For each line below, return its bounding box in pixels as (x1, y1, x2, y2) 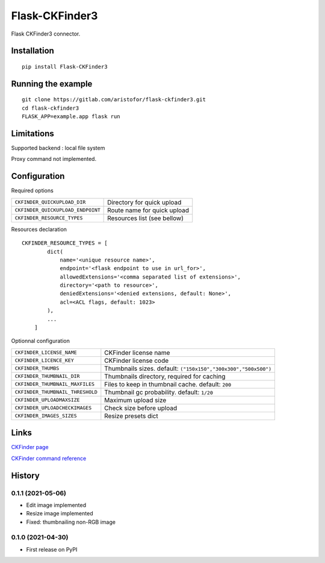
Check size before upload (104, 404, 178, 412)
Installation (11, 46, 54, 56)
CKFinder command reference (11, 454, 87, 462)
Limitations (11, 128, 54, 139)
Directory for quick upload (107, 198, 182, 206)
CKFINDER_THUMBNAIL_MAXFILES (14, 381, 95, 388)
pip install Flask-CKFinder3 (22, 63, 108, 70)
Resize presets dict (104, 412, 159, 420)
